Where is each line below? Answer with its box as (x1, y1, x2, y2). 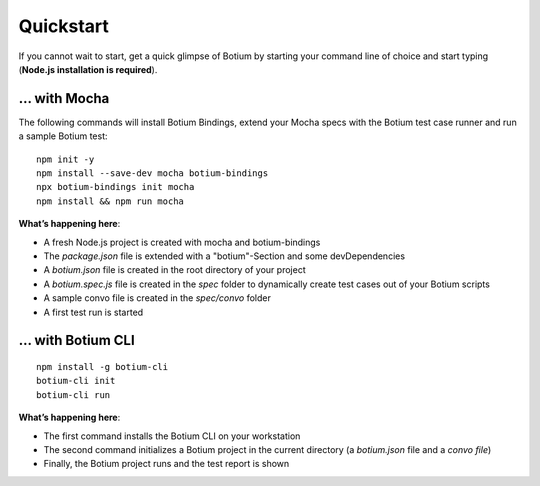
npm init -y (36, 153, 95, 165)
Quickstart (18, 15, 110, 37)
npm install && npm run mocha (36, 195, 185, 207)
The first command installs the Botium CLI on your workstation (43, 430, 301, 442)
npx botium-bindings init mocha (36, 181, 195, 193)
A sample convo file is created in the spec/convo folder (43, 292, 272, 304)
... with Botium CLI (18, 332, 135, 349)
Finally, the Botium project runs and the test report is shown (43, 458, 290, 470)
